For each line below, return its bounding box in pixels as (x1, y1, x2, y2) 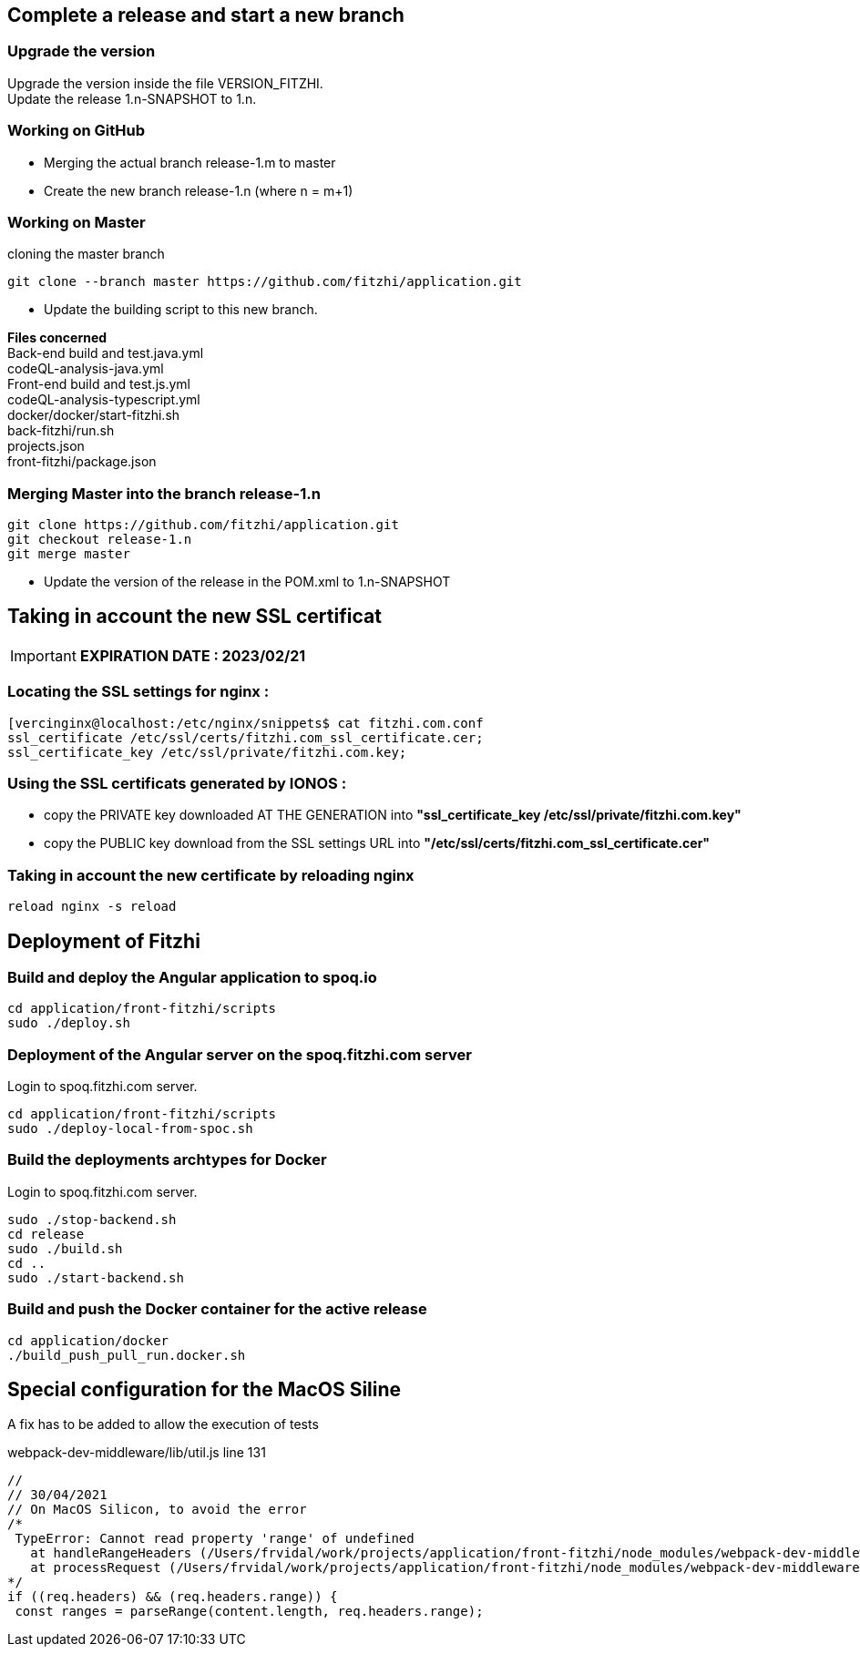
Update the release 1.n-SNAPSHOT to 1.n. (7, 90, 257, 107)
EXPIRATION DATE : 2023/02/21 (79, 646, 306, 665)
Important (10, 646, 77, 665)
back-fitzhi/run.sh (7, 423, 115, 439)
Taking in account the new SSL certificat (7, 605, 382, 628)
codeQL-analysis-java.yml (7, 361, 164, 377)
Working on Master (7, 212, 146, 231)
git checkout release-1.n (7, 532, 192, 547)
